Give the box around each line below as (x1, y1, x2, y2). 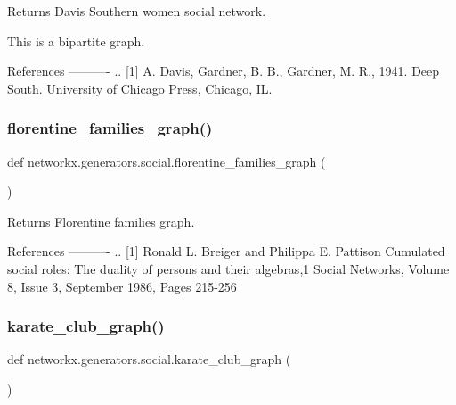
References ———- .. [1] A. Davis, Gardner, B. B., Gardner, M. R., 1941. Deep (7, 62, 440, 80)
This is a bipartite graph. (7, 31, 145, 50)
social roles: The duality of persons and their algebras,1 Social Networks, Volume (7, 259, 450, 277)
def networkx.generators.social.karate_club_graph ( (7, 350, 291, 368)
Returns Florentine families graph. (7, 211, 195, 230)
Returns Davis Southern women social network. (7, 2, 266, 20)
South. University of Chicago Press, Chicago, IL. (7, 79, 273, 97)
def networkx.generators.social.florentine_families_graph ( (7, 152, 326, 170)
